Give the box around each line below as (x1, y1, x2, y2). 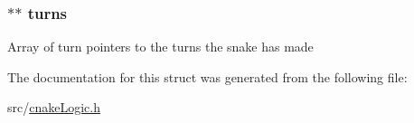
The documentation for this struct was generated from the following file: (7, 67, 408, 86)
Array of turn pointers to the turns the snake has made (7, 37, 314, 56)
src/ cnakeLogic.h (7, 98, 100, 117)
